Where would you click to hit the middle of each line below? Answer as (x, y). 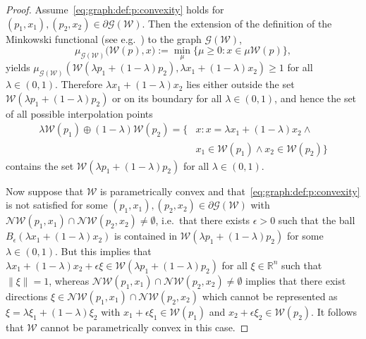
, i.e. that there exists (203, 220)
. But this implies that (103, 251)
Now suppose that (45, 191)
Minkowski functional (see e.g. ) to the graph (104, 38)
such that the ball (317, 220)
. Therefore (79, 84)
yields (18, 67)
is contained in (146, 236)
